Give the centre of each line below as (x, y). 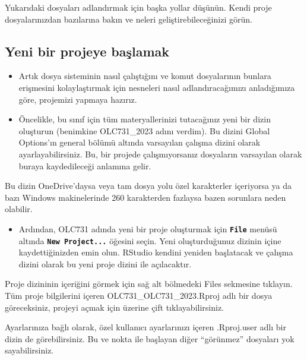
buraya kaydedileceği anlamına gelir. (85, 165)
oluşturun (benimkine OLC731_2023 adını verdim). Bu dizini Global (144, 130)
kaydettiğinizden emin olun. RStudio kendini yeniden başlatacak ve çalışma (156, 252)
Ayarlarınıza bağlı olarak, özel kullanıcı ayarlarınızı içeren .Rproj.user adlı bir (145, 327)
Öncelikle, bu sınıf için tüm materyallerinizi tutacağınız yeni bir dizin (145, 119)
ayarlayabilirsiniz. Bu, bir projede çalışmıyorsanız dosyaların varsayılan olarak (160, 154)
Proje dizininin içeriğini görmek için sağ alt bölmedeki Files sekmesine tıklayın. (149, 284)
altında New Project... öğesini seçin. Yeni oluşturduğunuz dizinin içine (150, 240)
